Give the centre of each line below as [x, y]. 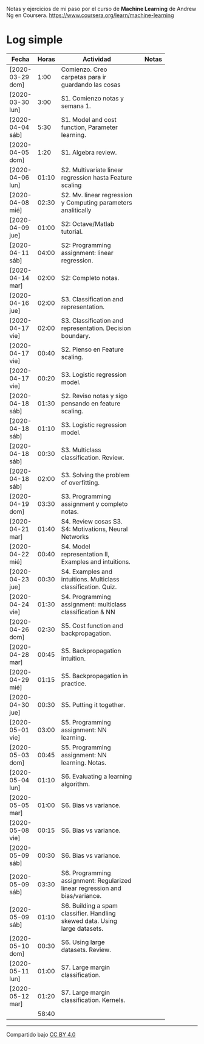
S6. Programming [86, 873]
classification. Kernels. [93, 1000]
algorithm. [75, 783]
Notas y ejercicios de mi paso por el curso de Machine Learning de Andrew [101, 9]
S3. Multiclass [81, 450]
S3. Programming [86, 496]
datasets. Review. [86, 950]
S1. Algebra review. [89, 152]
